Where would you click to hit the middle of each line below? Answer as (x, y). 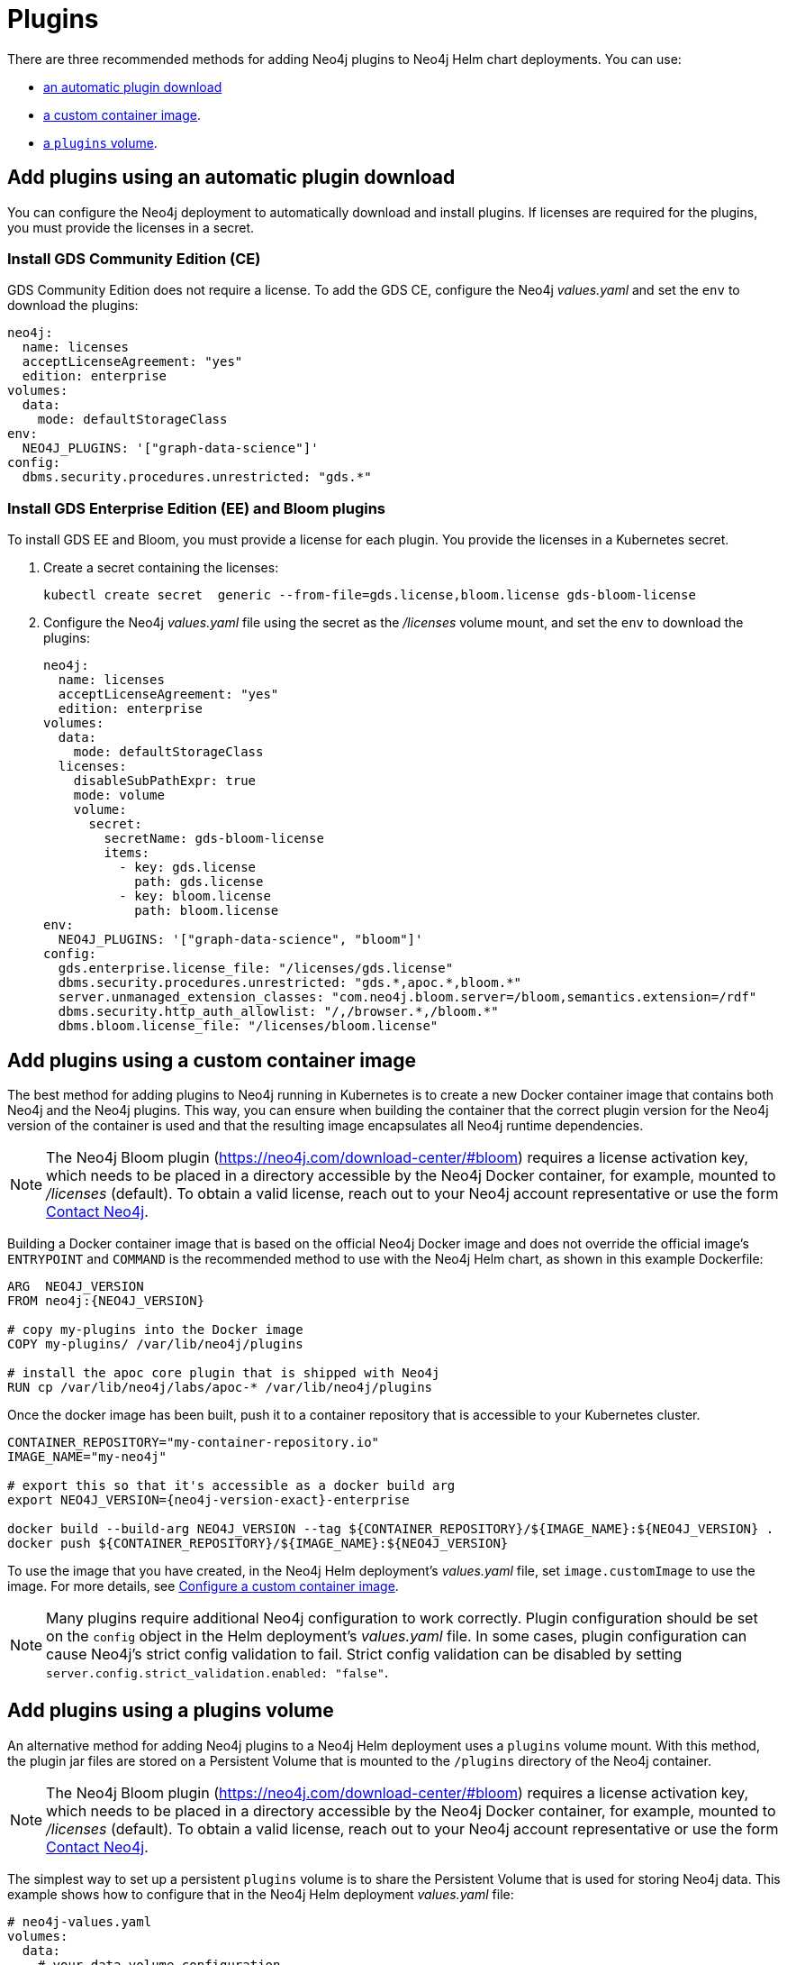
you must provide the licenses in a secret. (131, 227)
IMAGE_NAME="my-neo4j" (87, 1456)
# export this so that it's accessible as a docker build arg (231, 1485)
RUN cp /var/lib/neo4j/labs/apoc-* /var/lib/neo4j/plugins (220, 1387)
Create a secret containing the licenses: (161, 568)
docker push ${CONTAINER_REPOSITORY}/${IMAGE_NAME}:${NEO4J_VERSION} (258, 1543)
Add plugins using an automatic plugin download (231, 178)
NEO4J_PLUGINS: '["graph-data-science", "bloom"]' (240, 940)
